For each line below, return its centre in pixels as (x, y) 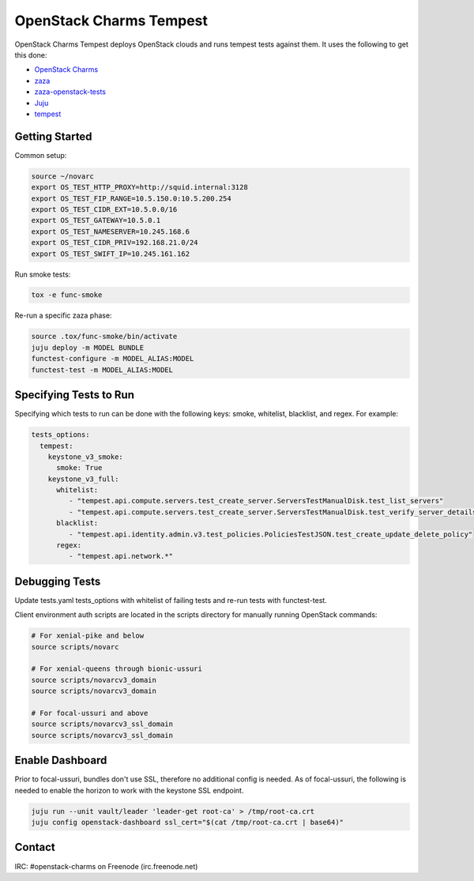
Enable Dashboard (61, 761)
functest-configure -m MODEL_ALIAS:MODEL (113, 359)
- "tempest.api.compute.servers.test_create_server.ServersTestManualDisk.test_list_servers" (256, 501)
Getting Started (53, 136)
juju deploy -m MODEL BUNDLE (88, 347)
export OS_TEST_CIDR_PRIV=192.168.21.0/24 (115, 243)
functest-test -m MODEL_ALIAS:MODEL (102, 370)
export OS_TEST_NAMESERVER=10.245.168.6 (110, 232)
